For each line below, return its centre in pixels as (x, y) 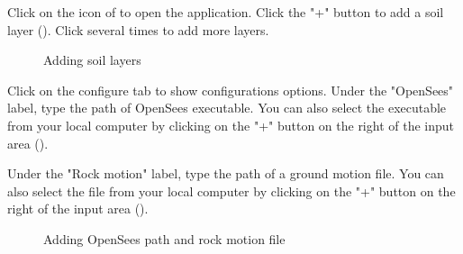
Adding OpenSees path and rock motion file (164, 238)
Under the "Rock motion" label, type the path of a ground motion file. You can (226, 173)
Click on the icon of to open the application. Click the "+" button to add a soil (226, 12)
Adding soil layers (92, 60)
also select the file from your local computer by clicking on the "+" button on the (231, 190)
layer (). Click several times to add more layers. (138, 29)
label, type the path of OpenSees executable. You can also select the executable (227, 108)
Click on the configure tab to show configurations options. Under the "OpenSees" (231, 90)
